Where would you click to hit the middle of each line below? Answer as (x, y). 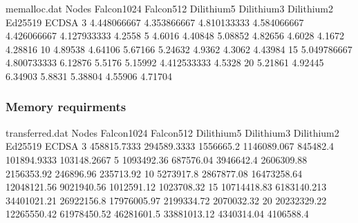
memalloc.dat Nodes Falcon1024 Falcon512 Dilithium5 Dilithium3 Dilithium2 (170, 8)
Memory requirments (66, 107)
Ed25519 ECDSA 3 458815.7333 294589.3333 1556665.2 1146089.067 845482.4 (170, 146)
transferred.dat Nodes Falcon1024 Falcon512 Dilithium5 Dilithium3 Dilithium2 (172, 132)
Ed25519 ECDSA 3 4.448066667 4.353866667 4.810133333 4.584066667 (155, 22)
